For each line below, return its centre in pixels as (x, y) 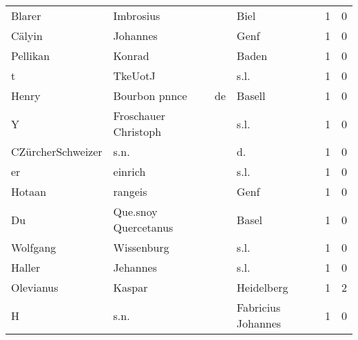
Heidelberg (262, 287)
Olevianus (35, 287)
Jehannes (135, 267)
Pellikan (31, 56)
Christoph (137, 131)
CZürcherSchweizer (57, 151)
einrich (129, 171)
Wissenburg (141, 247)
